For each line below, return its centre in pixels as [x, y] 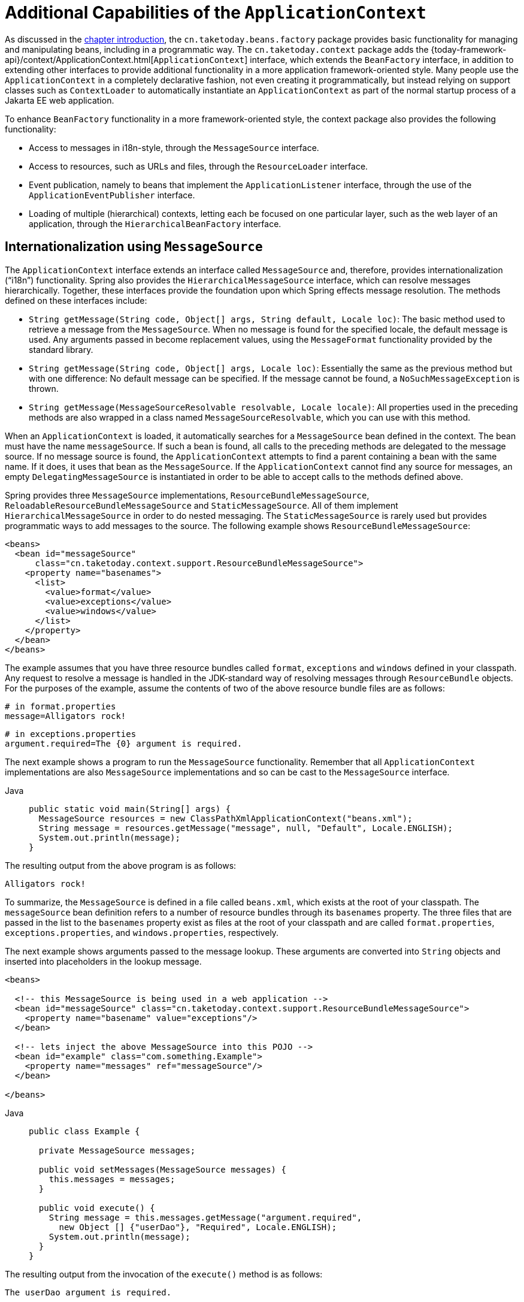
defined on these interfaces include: [76, 300]
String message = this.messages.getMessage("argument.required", [205, 1217]
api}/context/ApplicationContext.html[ [79, 59]
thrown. [44, 388]
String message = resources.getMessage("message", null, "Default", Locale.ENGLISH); [246, 828]
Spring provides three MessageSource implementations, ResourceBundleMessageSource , [187, 495]
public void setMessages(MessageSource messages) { [162, 1169]
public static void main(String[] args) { [130, 809]
